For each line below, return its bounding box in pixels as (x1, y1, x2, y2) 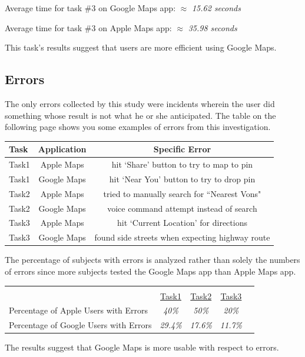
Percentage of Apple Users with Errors (9, 304, 148, 316)
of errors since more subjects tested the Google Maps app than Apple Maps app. (5, 265, 296, 278)
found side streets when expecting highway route (94, 231, 270, 243)
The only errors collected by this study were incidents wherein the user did (5, 97, 275, 109)
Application (38, 143, 87, 155)
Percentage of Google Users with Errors (9, 319, 152, 331)
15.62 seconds (191, 2, 241, 14)
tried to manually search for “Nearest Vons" (103, 187, 261, 199)
